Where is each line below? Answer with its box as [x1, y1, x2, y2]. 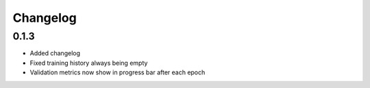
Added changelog [29, 49, 81, 57]
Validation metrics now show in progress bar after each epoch [29, 68, 206, 76]
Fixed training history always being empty [29, 59, 148, 67]
